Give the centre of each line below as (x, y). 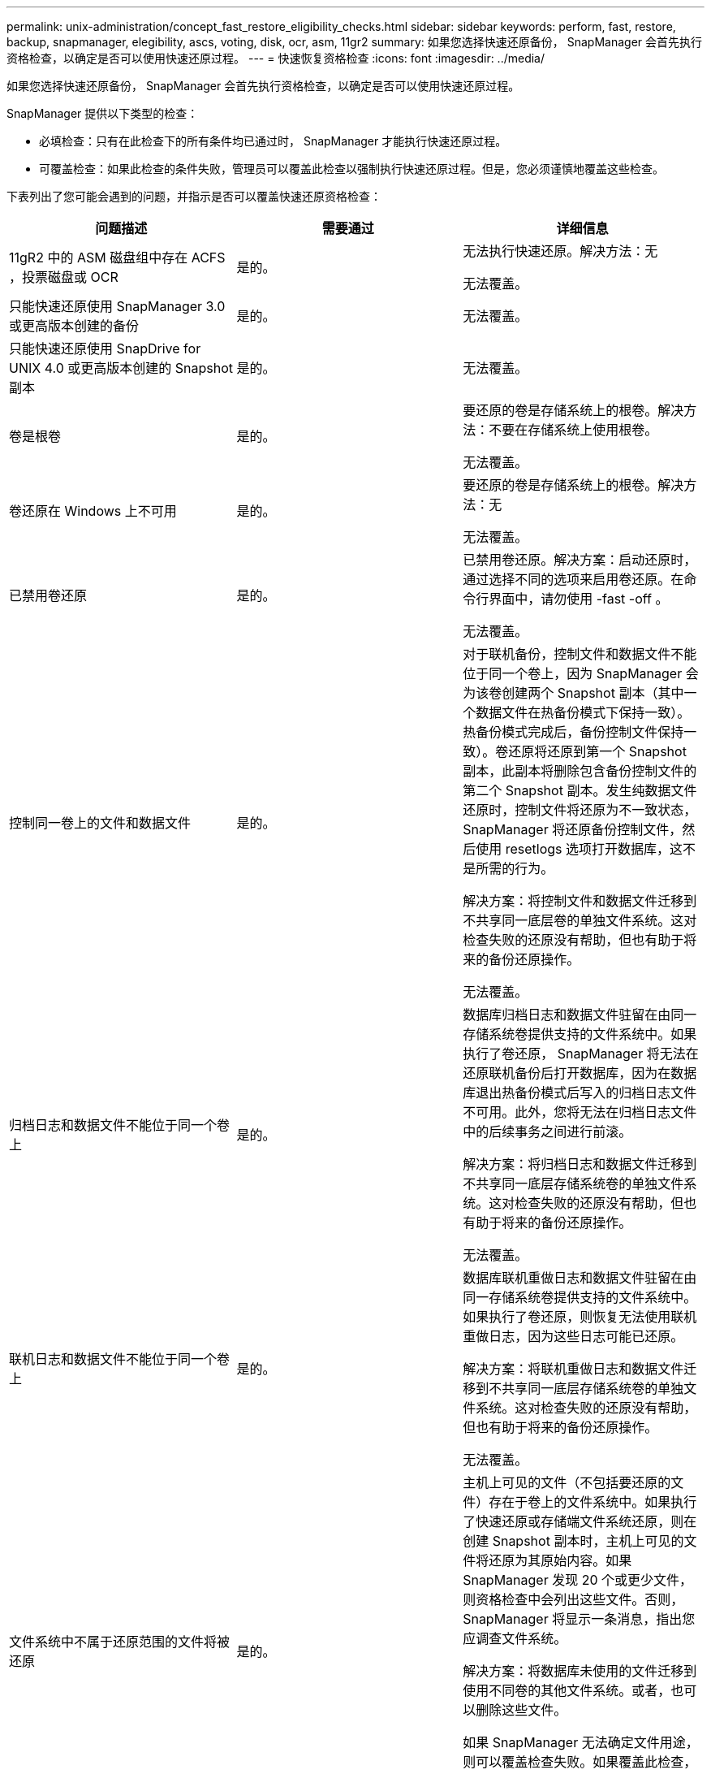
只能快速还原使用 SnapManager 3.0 (117, 306)
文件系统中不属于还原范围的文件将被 (120, 1642)
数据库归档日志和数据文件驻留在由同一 (580, 1015)
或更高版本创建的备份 (74, 326)
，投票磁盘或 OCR (64, 277)
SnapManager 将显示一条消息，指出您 (579, 1619)
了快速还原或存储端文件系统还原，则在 (580, 1521)
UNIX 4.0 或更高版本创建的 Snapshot (121, 368)
